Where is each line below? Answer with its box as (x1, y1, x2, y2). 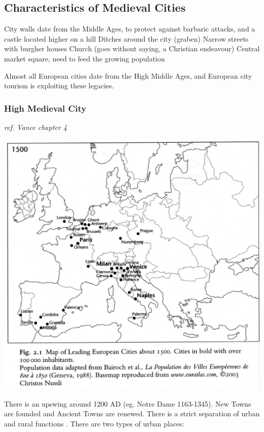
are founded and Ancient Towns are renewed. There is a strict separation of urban (4, 408, 260, 419)
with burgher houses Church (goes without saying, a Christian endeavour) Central (4, 43, 260, 54)
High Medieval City (4, 102, 86, 114)
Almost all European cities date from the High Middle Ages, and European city (4, 70, 252, 81)
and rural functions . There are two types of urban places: (4, 418, 184, 429)
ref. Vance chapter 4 (4, 121, 67, 132)
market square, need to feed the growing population (4, 53, 165, 63)
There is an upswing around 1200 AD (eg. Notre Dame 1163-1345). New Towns (4, 398, 251, 409)
